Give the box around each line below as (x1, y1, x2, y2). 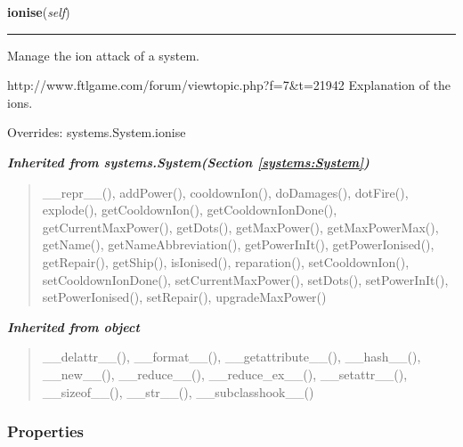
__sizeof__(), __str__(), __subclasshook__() (42, 382, 314, 401)
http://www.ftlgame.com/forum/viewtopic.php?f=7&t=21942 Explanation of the (7, 76, 451, 94)
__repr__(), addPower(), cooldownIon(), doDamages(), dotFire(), (42, 183, 409, 201)
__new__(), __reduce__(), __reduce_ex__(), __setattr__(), (42, 364, 408, 383)
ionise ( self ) (7, 3, 70, 20)
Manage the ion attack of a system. (7, 45, 199, 64)
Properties (7, 420, 84, 443)
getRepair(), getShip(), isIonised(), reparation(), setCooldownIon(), (42, 252, 410, 271)
